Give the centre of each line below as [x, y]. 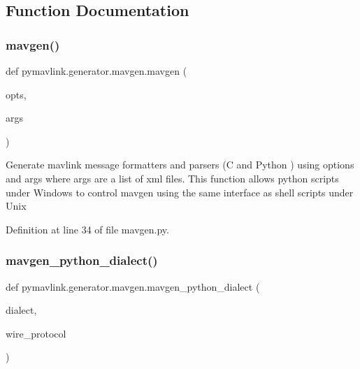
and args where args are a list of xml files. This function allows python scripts [172, 178]
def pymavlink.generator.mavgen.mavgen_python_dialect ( [133, 286]
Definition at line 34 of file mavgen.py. [87, 229]
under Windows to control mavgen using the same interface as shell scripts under [180, 192]
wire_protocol [36, 333]
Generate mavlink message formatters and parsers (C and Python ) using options [180, 165]
